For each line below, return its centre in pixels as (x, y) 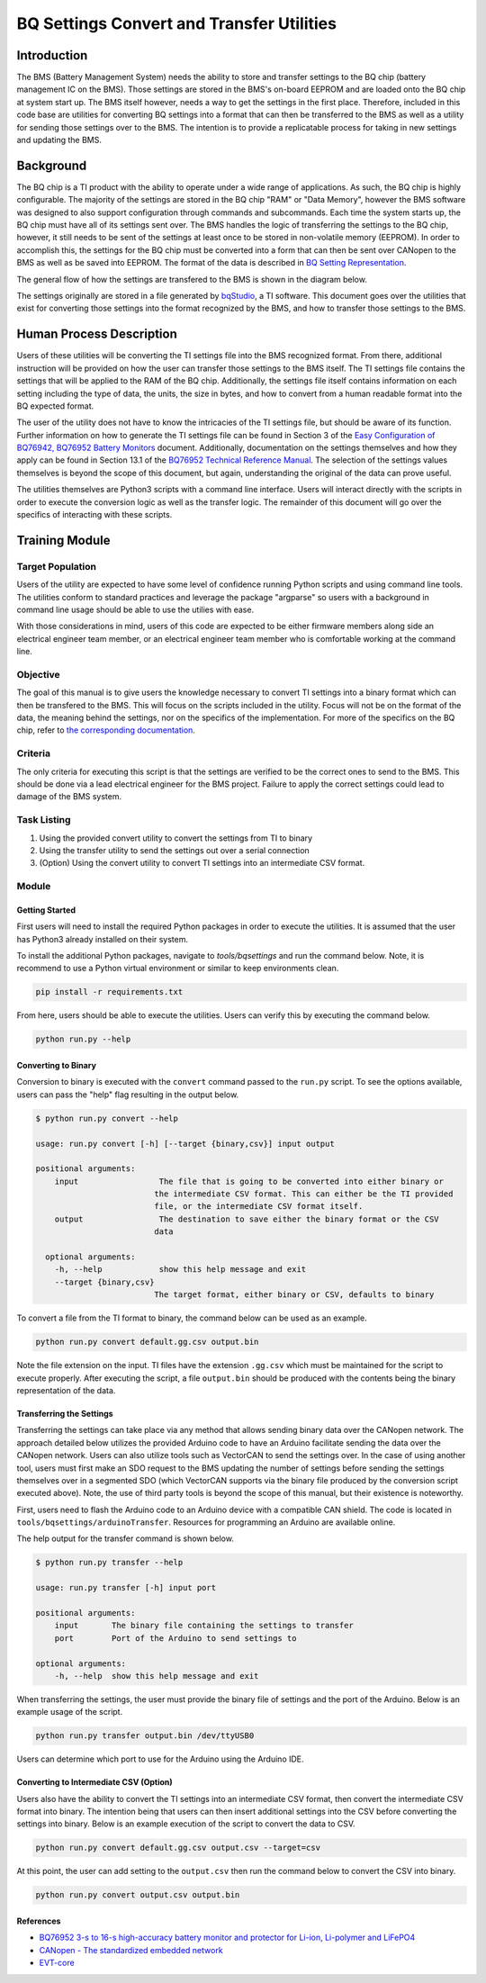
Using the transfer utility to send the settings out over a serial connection (174, 850)
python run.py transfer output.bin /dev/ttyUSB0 (145, 1736)
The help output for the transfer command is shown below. (125, 1538)
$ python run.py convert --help (107, 1118)
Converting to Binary (56, 1065)
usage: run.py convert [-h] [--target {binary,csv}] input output (185, 1144)
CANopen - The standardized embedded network (131, 1950)
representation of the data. (66, 1390)
